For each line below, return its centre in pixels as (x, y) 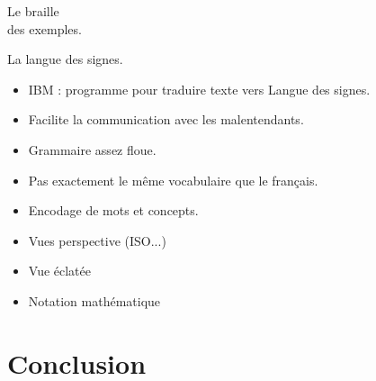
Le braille (33, 11)
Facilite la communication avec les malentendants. (166, 119)
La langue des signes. (65, 59)
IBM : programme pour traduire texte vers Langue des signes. (199, 89)
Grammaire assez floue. (92, 149)
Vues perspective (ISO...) (97, 240)
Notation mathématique (94, 300)
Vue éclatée (59, 271)
